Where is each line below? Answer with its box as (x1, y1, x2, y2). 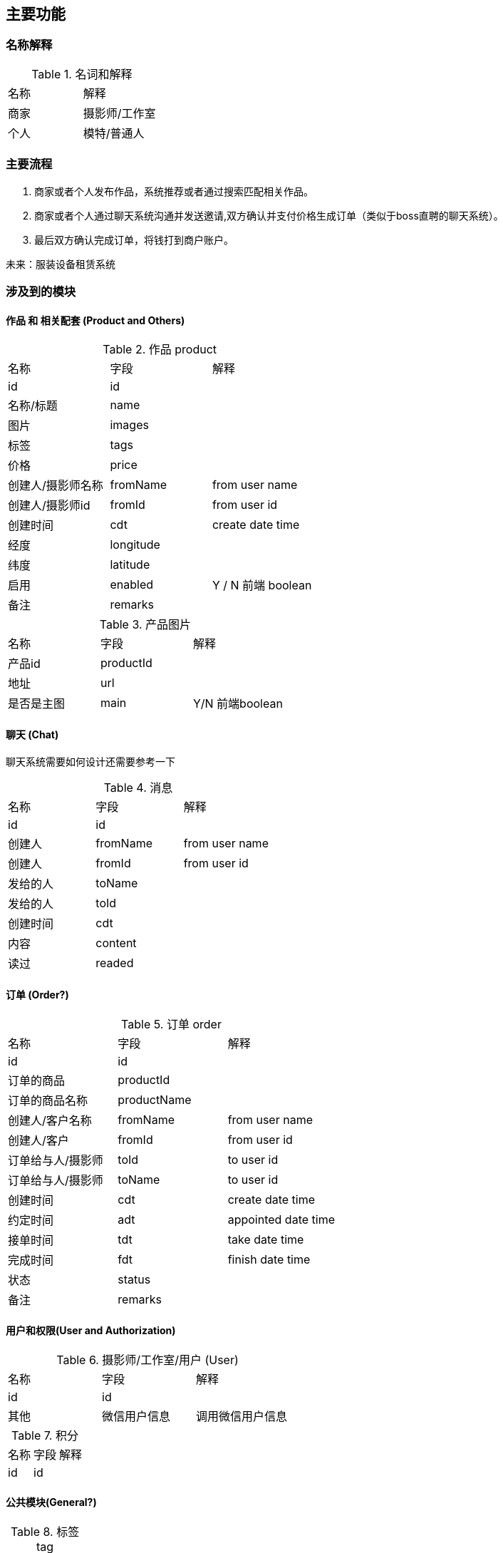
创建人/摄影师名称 (8, 478, 103, 493)
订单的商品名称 (8, 1093, 88, 1108)
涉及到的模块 (6, 284, 76, 299)
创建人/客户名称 (8, 1113, 92, 1128)
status (118, 1271, 151, 1286)
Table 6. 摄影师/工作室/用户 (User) (56, 1352, 239, 1367)
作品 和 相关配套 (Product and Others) (6, 314, 185, 326)
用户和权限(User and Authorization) (6, 1324, 176, 1337)
